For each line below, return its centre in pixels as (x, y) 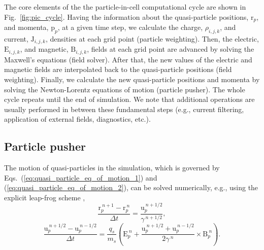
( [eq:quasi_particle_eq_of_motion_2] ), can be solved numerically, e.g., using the (131, 187)
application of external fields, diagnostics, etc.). (77, 119)
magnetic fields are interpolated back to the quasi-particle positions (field (118, 69)
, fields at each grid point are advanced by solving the (171, 49)
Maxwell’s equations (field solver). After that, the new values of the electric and (128, 59)
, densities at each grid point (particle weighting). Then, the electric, (152, 38)
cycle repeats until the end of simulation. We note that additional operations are (129, 99)
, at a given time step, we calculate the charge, (130, 27)
